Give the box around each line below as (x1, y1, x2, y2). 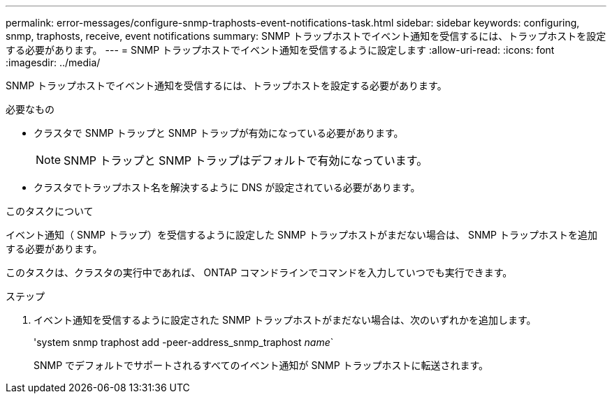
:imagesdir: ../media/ (6, 57, 101, 68)
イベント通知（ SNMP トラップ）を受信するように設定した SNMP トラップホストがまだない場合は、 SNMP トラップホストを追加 (6, 229, 597, 241)
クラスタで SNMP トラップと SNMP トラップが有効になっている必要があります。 (34, 127, 404, 139)
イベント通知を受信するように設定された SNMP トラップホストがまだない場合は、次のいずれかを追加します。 (34, 314, 537, 326)
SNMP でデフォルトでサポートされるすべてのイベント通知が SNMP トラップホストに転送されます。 (34, 359, 489, 371)
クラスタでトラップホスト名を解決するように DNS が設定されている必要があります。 (34, 181, 421, 193)
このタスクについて (6, 205, 94, 217)
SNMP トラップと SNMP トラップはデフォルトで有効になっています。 (64, 153, 428, 167)
